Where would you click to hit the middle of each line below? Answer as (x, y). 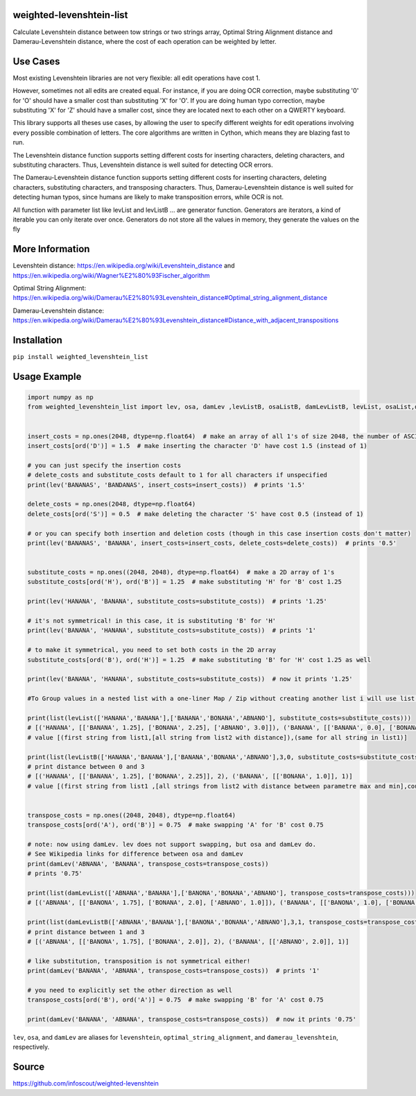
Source (29, 1067)
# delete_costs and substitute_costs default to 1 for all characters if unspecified (177, 475)
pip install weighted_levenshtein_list (80, 357)
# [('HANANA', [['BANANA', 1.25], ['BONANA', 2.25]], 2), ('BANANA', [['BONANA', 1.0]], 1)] (190, 777)
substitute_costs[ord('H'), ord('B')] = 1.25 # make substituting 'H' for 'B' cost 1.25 (185, 582)
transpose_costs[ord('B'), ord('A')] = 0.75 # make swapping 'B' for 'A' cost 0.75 (175, 1000)
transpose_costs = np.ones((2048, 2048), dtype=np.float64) (132, 815)
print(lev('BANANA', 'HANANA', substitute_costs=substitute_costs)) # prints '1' (172, 631)
